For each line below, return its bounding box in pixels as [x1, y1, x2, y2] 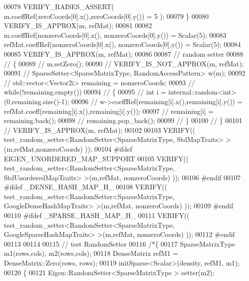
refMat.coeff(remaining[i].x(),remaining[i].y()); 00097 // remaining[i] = [4, 106, 214, 116]
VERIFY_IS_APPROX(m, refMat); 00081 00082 [4, 20, 152, 31]
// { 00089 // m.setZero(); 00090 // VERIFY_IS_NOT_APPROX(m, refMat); [4, 58, 244, 68]
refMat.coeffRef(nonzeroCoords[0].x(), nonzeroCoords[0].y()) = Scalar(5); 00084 [4, 39, 241, 49]
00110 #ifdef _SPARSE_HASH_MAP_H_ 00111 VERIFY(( [4, 210, 190, 220]
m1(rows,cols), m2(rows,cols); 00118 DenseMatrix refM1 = [4, 248, 178, 258]
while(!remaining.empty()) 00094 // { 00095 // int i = [4, 87, 166, 97]
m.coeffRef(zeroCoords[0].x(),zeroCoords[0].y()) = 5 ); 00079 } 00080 [4, 11, 209, 21]
